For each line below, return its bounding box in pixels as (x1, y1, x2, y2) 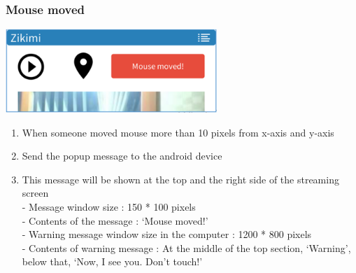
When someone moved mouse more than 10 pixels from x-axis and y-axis (22, 125, 334, 139)
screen (22, 185, 49, 200)
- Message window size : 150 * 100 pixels (22, 199, 196, 214)
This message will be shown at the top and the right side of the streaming (22, 171, 339, 186)
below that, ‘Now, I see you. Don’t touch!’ (22, 254, 203, 269)
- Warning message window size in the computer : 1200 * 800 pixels (22, 227, 312, 241)
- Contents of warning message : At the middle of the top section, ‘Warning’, (22, 240, 351, 255)
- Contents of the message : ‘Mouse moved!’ (22, 213, 208, 227)
